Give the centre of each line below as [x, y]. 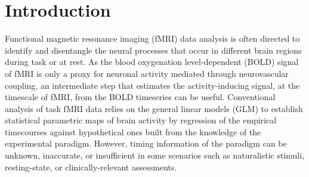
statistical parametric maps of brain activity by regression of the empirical [141, 120]
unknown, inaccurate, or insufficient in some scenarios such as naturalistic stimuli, [155, 155]
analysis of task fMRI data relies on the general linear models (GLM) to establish [154, 108]
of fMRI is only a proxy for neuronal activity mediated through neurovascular [147, 73]
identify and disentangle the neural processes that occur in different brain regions [153, 50]
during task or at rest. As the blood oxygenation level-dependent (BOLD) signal [152, 62]
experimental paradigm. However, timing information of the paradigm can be [146, 143]
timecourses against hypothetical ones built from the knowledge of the [133, 131]
